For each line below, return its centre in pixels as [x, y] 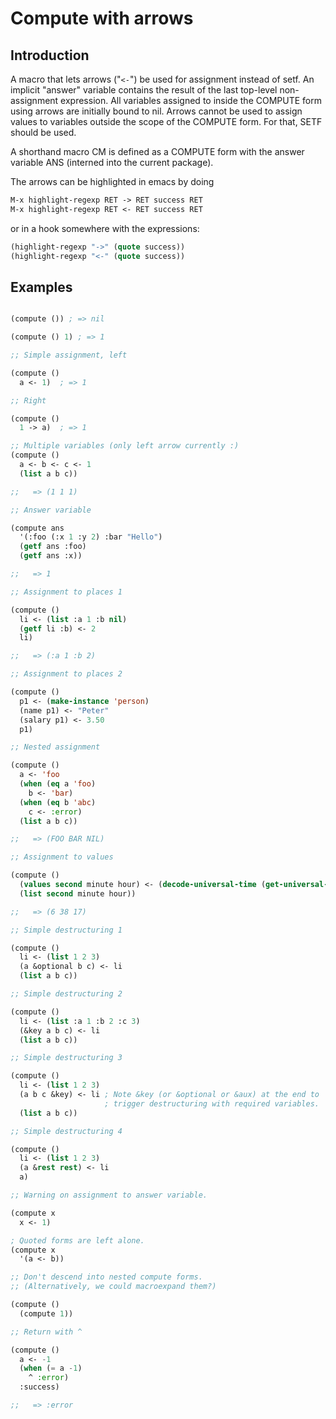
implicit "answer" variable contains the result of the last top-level [144, 90]
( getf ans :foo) [53, 547]
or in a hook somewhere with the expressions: [105, 228]
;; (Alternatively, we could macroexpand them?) [113, 1287]
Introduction [50, 55]
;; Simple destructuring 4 [66, 1131]
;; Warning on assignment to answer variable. [109, 1195]
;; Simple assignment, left [69, 355]
